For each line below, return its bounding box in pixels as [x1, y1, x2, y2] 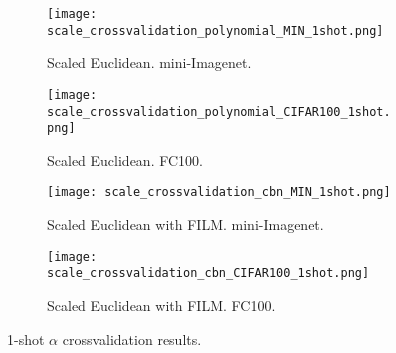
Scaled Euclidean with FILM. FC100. [47, 295, 276, 316]
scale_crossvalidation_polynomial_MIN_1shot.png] [47, 23, 384, 38]
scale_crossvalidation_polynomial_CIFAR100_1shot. [47, 104, 391, 119]
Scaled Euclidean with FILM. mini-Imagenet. [47, 214, 324, 235]
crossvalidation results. [62, 328, 202, 349]
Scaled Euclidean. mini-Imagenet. [47, 52, 252, 73]
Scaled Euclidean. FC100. [47, 149, 203, 170]
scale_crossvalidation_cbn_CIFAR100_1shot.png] [47, 266, 370, 281]
